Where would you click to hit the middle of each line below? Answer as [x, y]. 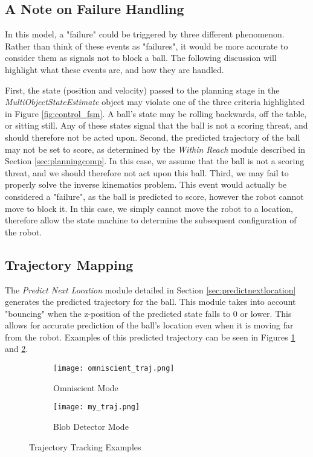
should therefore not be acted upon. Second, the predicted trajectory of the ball [153, 137]
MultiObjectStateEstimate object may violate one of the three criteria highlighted [155, 102]
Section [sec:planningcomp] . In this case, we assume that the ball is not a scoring [155, 161]
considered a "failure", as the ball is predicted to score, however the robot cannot [154, 196]
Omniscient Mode [86, 387]
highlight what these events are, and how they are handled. [115, 69]
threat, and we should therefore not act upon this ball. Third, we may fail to [147, 172]
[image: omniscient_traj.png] [114, 369]
